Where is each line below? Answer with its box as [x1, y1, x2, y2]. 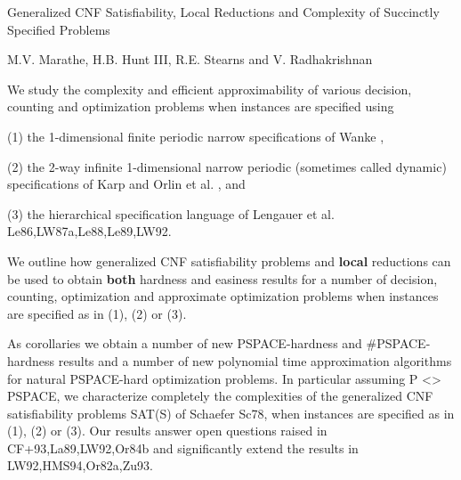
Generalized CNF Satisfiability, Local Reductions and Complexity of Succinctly [7, 3, 440, 20]
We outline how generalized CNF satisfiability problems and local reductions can [7, 251, 451, 270]
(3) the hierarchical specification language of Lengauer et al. [7, 204, 335, 223]
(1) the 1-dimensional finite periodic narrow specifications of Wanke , [7, 126, 384, 145]
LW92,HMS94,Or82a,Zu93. [7, 456, 153, 475]
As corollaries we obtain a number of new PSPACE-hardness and [7, 334, 362, 353]
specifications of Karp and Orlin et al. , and [7, 175, 246, 193]
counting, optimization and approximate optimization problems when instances [7, 287, 439, 305]
